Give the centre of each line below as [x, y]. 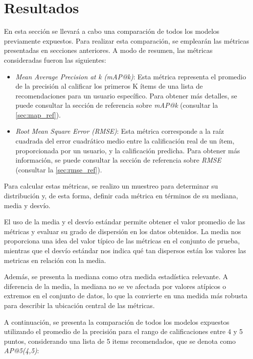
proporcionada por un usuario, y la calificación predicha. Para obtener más [128, 150]
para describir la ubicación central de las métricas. [80, 305]
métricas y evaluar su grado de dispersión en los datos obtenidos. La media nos [123, 231]
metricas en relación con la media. [55, 260]
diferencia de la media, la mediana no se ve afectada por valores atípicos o [115, 286]
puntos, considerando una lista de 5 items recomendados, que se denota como [120, 341]
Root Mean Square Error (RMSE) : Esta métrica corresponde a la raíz [120, 131]
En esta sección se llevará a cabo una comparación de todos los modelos [112, 31]
